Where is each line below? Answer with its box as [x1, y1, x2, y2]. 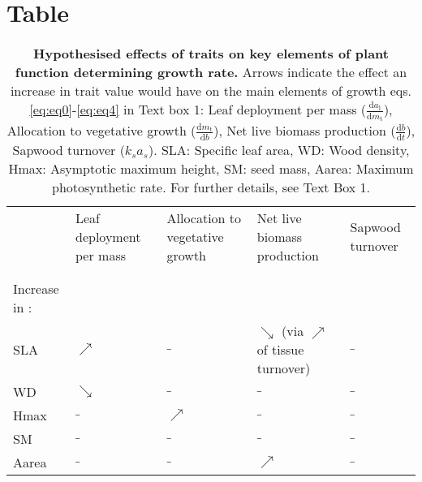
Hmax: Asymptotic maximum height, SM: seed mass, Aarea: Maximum [8, 158, 414, 178]
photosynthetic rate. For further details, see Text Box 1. [51, 177, 370, 196]
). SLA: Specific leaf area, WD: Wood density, [148, 140, 410, 159]
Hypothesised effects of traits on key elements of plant [33, 44, 389, 63]
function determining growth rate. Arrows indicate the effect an [15, 62, 407, 82]
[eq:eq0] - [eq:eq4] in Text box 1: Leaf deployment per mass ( [29, 100, 367, 119]
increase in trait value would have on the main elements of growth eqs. [10, 81, 412, 101]
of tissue [256, 339, 304, 359]
